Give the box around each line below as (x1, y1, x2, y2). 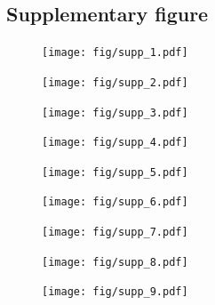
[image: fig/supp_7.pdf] (42, 226, 188, 239)
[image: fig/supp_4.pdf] (42, 136, 188, 149)
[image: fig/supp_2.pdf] (42, 76, 188, 89)
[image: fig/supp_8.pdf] (42, 255, 188, 269)
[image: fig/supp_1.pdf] (42, 46, 188, 60)
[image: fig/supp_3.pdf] (42, 106, 188, 119)
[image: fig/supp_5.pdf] (42, 165, 188, 179)
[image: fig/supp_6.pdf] (42, 196, 188, 209)
